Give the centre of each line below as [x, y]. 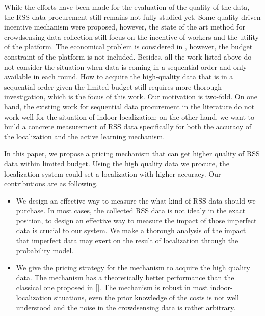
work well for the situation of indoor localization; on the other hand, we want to [129, 116]
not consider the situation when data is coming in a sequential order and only [126, 66]
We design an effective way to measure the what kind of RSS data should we [136, 200]
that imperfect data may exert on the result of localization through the [127, 240]
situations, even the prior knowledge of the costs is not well [147, 297]
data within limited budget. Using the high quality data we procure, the [117, 163]
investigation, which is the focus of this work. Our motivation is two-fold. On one [131, 96]
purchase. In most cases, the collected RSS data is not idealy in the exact [131, 210]
